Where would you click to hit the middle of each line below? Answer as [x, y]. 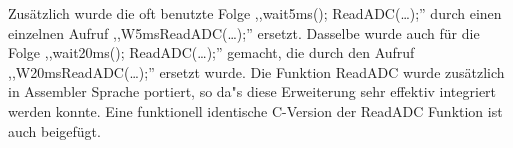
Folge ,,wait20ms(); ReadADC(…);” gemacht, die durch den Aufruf [211, 52]
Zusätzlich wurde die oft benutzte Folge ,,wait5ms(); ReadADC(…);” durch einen [255, 13]
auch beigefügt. [54, 130]
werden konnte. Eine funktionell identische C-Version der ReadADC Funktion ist [255, 110]
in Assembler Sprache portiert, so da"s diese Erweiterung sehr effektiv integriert [252, 91]
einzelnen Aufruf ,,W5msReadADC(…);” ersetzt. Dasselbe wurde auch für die [244, 32]
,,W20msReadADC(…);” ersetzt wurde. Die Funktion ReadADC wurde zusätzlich [256, 71]
